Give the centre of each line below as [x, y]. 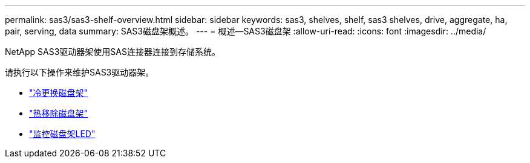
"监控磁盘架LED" [62, 134]
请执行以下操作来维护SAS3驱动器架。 [80, 72]
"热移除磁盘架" [59, 113]
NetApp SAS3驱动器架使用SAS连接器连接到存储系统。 [113, 52]
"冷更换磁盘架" [59, 93]
